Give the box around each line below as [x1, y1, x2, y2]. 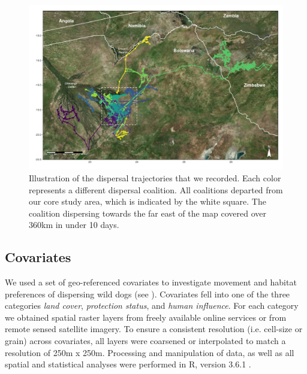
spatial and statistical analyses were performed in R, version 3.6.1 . [5, 358, 251, 370]
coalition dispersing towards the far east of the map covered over [29, 206, 266, 219]
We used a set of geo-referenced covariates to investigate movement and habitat [5, 276, 297, 288]
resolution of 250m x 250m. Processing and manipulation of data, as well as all [5, 346, 294, 358]
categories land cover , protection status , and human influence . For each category [5, 299, 299, 312]
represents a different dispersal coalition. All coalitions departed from [29, 183, 283, 196]
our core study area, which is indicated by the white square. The [29, 195, 266, 208]
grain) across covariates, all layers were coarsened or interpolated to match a [5, 335, 286, 347]
